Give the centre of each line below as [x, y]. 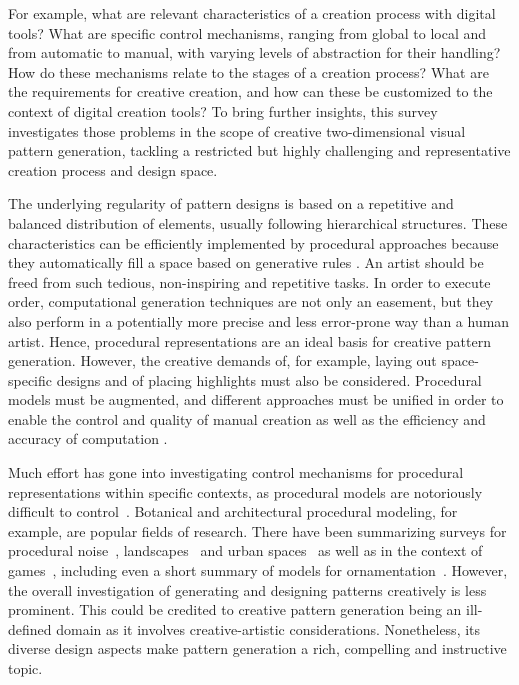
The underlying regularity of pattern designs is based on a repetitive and [231, 203]
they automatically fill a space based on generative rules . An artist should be [246, 262]
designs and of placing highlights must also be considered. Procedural [269, 379]
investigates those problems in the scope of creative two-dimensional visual [237, 130]
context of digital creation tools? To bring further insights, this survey [223, 110]
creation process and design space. [113, 169]
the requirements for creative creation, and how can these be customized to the [250, 91]
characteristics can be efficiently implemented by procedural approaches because [253, 242]
